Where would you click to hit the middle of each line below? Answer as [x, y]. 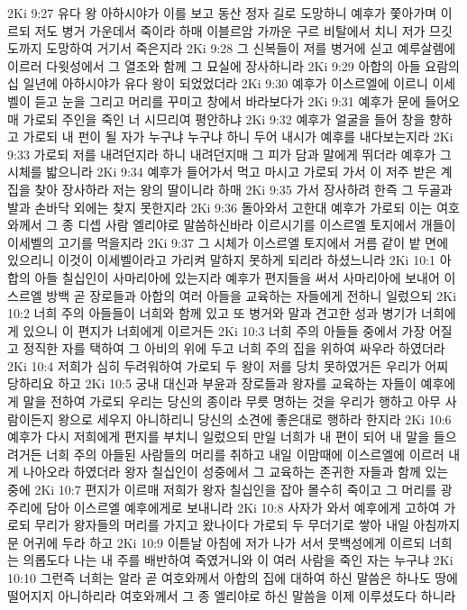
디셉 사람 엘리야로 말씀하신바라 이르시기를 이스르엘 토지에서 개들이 [267, 225]
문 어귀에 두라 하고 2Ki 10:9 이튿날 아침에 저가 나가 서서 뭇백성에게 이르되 [216, 542]
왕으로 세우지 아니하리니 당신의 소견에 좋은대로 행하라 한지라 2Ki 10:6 [255, 419]
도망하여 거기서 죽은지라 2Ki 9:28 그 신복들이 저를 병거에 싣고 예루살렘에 [251, 48]
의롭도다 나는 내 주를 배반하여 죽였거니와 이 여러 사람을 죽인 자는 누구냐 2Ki [238, 560]
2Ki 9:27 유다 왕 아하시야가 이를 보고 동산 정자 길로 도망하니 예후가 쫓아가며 [222, 13]
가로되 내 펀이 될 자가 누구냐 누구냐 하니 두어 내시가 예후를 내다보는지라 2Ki [238, 137]
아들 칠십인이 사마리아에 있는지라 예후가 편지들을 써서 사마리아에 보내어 [237, 277]
